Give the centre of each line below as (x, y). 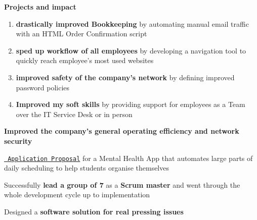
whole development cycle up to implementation (77, 195)
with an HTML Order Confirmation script (81, 34)
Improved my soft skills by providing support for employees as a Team (131, 104)
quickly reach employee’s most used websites (85, 60)
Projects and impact (40, 7)
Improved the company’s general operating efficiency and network (122, 131)
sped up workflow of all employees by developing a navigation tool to (131, 50)
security (18, 141)
